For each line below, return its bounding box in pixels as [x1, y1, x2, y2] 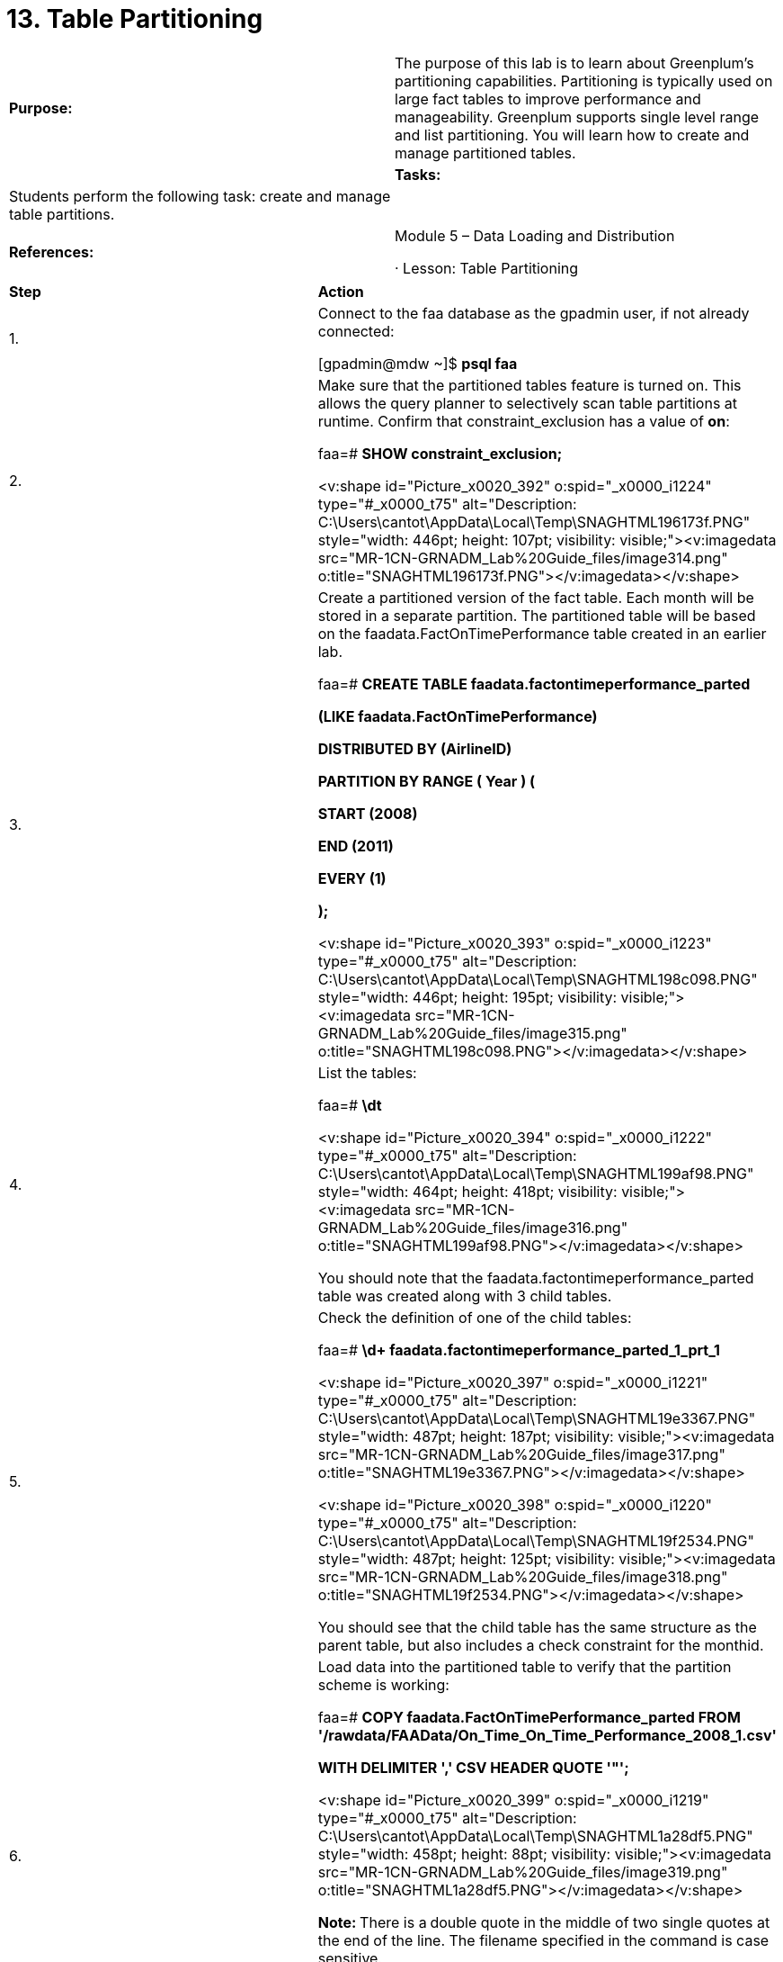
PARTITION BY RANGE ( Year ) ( [317, 771, 536, 790]
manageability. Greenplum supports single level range [395, 107, 760, 126]
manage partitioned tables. [395, 143, 576, 162]
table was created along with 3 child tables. [317, 1286, 612, 1305]
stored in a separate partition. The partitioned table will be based [317, 606, 756, 625]
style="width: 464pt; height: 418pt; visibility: [317, 1182, 618, 1201]
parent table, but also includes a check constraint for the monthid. [317, 1635, 764, 1654]
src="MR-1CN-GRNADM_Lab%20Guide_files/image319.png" [317, 1862, 728, 1881]
